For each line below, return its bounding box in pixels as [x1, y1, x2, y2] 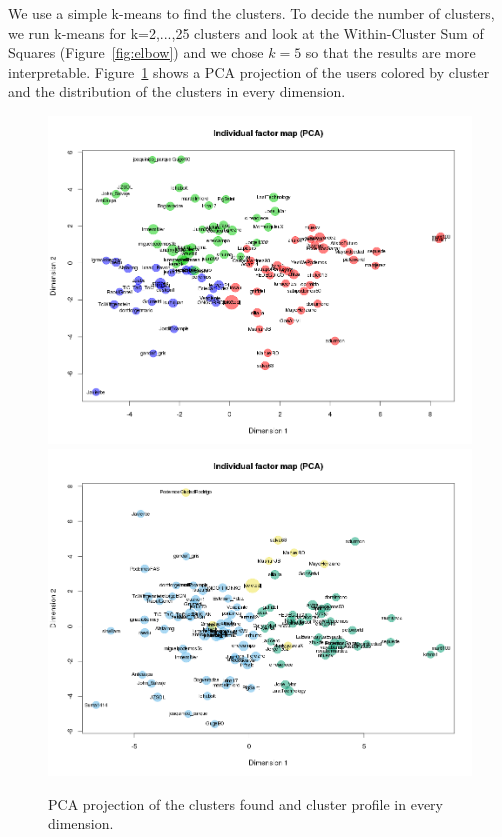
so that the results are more [305, 42, 476, 63]
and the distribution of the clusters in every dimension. [8, 81, 346, 102]
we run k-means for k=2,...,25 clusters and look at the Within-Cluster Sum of [8, 22, 484, 43]
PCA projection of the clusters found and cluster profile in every [48, 793, 443, 814]
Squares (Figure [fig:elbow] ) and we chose [8, 42, 264, 63]
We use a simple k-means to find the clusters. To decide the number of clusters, [8, 3, 495, 23]
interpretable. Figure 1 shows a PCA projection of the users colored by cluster [8, 61, 490, 82]
